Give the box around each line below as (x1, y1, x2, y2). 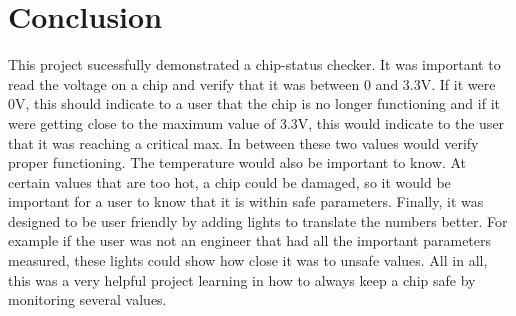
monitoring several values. (8, 289, 167, 310)
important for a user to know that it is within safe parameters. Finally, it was (8, 191, 484, 212)
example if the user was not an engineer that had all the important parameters (8, 230, 492, 251)
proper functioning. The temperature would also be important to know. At (8, 152, 467, 173)
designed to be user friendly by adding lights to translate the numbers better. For (8, 210, 508, 231)
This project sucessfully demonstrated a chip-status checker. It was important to (8, 54, 501, 75)
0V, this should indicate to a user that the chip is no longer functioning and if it (8, 93, 500, 114)
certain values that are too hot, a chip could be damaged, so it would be (8, 171, 451, 192)
